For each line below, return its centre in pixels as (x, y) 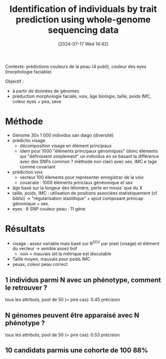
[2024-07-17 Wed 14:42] (83, 44)
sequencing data (83, 30)
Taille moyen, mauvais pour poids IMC (51, 259)
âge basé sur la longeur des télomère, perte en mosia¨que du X (77, 188)
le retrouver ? (26, 287)
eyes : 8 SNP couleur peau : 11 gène (49, 208)
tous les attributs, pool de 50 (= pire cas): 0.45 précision (63, 300)
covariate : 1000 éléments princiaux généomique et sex (76, 182)
